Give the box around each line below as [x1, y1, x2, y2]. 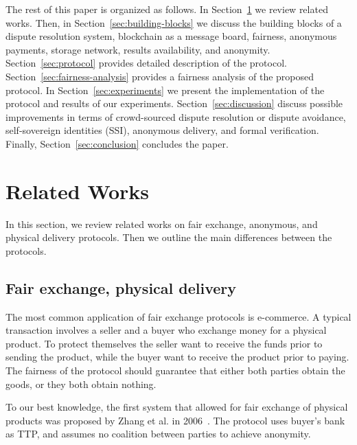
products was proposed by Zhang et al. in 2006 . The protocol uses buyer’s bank [5, 413, 345, 427]
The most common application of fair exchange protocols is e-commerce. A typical [5, 309, 352, 323]
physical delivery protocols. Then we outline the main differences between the [5, 230, 332, 244]
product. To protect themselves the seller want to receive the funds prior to [5, 336, 323, 350]
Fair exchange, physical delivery [5, 277, 237, 298]
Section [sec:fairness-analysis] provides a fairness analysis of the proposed [5, 69, 314, 83]
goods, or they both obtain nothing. [5, 376, 157, 391]
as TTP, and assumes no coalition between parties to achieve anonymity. [5, 426, 311, 441]
